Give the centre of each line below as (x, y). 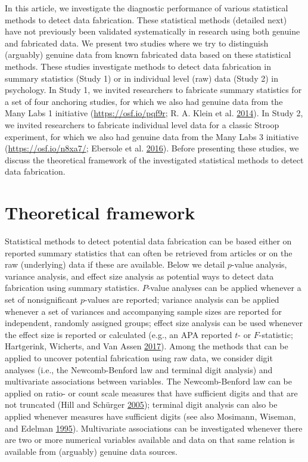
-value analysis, (259, 264)
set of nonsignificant (41, 299)
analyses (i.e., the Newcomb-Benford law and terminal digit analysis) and (139, 369)
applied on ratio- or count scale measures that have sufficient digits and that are (151, 393)
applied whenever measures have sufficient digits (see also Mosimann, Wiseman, (150, 416)
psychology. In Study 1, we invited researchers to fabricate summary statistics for (153, 90)
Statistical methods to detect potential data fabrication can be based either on (148, 241)
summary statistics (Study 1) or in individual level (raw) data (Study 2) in (141, 78)
